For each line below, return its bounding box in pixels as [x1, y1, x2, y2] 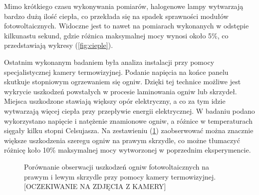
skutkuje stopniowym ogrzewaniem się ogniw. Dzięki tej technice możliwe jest [4, 76, 241, 87]
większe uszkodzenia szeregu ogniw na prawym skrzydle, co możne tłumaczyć [4, 135, 240, 145]
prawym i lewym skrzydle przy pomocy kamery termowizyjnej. [24, 171, 216, 182]
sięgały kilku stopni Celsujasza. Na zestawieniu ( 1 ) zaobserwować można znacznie [4, 125, 254, 136]
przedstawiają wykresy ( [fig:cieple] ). [4, 40, 113, 50]
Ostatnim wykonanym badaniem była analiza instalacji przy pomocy [4, 56, 215, 67]
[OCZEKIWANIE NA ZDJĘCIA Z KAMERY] [24, 181, 166, 192]
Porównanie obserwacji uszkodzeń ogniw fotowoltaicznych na [24, 161, 210, 172]
